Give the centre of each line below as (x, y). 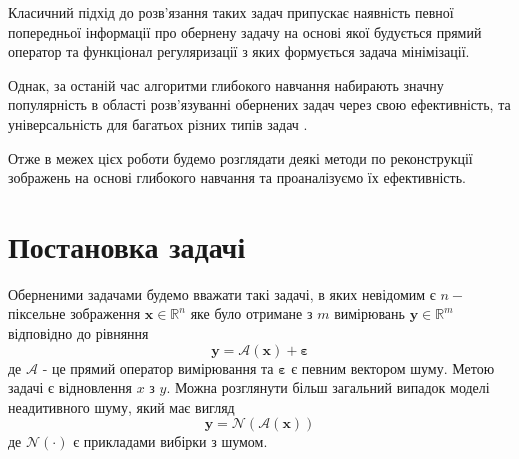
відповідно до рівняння (78, 333)
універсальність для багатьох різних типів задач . (158, 123)
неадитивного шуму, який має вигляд (121, 406)
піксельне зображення (74, 313)
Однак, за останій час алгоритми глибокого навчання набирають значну (226, 84)
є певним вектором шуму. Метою (393, 367)
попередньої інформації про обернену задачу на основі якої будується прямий (245, 31)
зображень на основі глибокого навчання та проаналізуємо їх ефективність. (237, 177)
